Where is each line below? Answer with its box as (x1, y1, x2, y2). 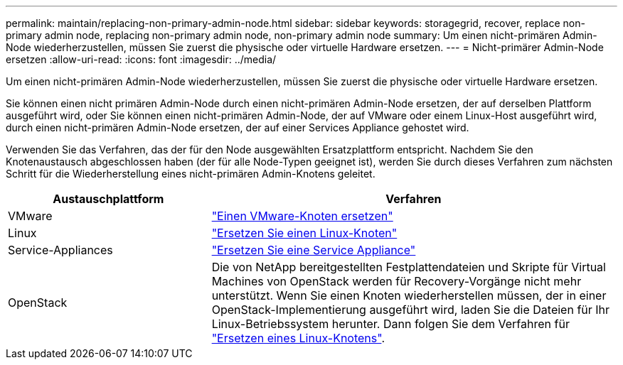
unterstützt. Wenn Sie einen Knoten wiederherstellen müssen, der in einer (211, 288, 607, 303)
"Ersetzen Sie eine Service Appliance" (211, 243, 416, 257)
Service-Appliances (8, 243, 113, 257)
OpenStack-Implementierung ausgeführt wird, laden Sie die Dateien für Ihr (211, 303, 610, 317)
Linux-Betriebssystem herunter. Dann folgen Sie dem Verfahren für (211, 317, 570, 331)
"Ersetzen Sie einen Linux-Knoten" (211, 226, 398, 240)
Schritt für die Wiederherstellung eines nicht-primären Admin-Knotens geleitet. (6, 168, 376, 180)
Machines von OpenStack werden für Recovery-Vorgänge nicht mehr (211, 274, 582, 288)
